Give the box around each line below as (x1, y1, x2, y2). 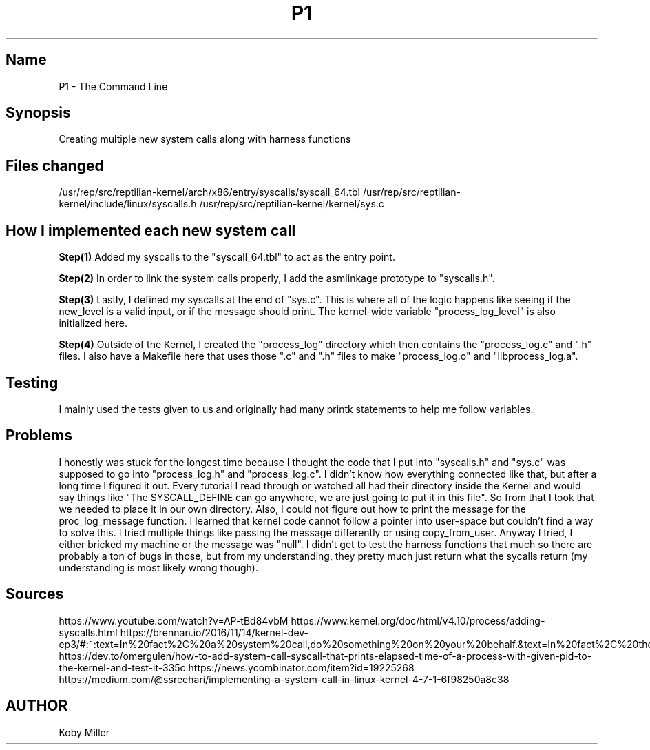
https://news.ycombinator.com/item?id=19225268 (188, 661, 415, 673)
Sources (6, 585, 64, 603)
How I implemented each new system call (6, 221, 296, 239)
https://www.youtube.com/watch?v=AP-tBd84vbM (59, 614, 289, 627)
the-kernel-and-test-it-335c (59, 661, 186, 673)
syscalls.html (59, 626, 118, 638)
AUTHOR (6, 697, 68, 715)
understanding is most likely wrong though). (59, 561, 258, 574)
